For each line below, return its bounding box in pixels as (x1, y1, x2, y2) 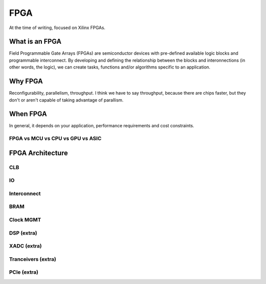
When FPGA (9, 110, 47, 118)
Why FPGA (9, 77, 43, 86)
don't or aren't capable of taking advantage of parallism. (9, 97, 124, 103)
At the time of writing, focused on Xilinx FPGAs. (9, 25, 105, 31)
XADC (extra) (9, 243, 42, 249)
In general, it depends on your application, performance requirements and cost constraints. (9, 123, 195, 129)
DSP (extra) (9, 229, 37, 236)
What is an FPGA (9, 37, 62, 46)
